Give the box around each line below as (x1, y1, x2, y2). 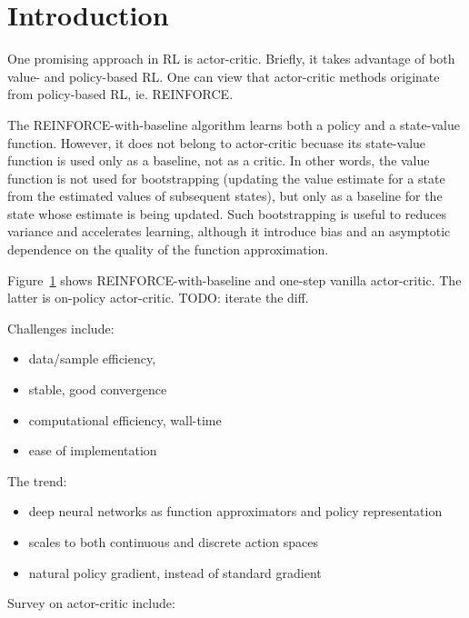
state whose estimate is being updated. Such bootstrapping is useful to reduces (7, 204, 446, 223)
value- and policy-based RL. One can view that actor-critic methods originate (7, 66, 440, 85)
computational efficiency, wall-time (28, 410, 222, 429)
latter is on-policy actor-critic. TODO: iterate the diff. (7, 288, 309, 307)
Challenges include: (7, 318, 115, 337)
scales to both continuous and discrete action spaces (28, 533, 318, 551)
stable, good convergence (28, 380, 167, 399)
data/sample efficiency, (28, 349, 156, 368)
